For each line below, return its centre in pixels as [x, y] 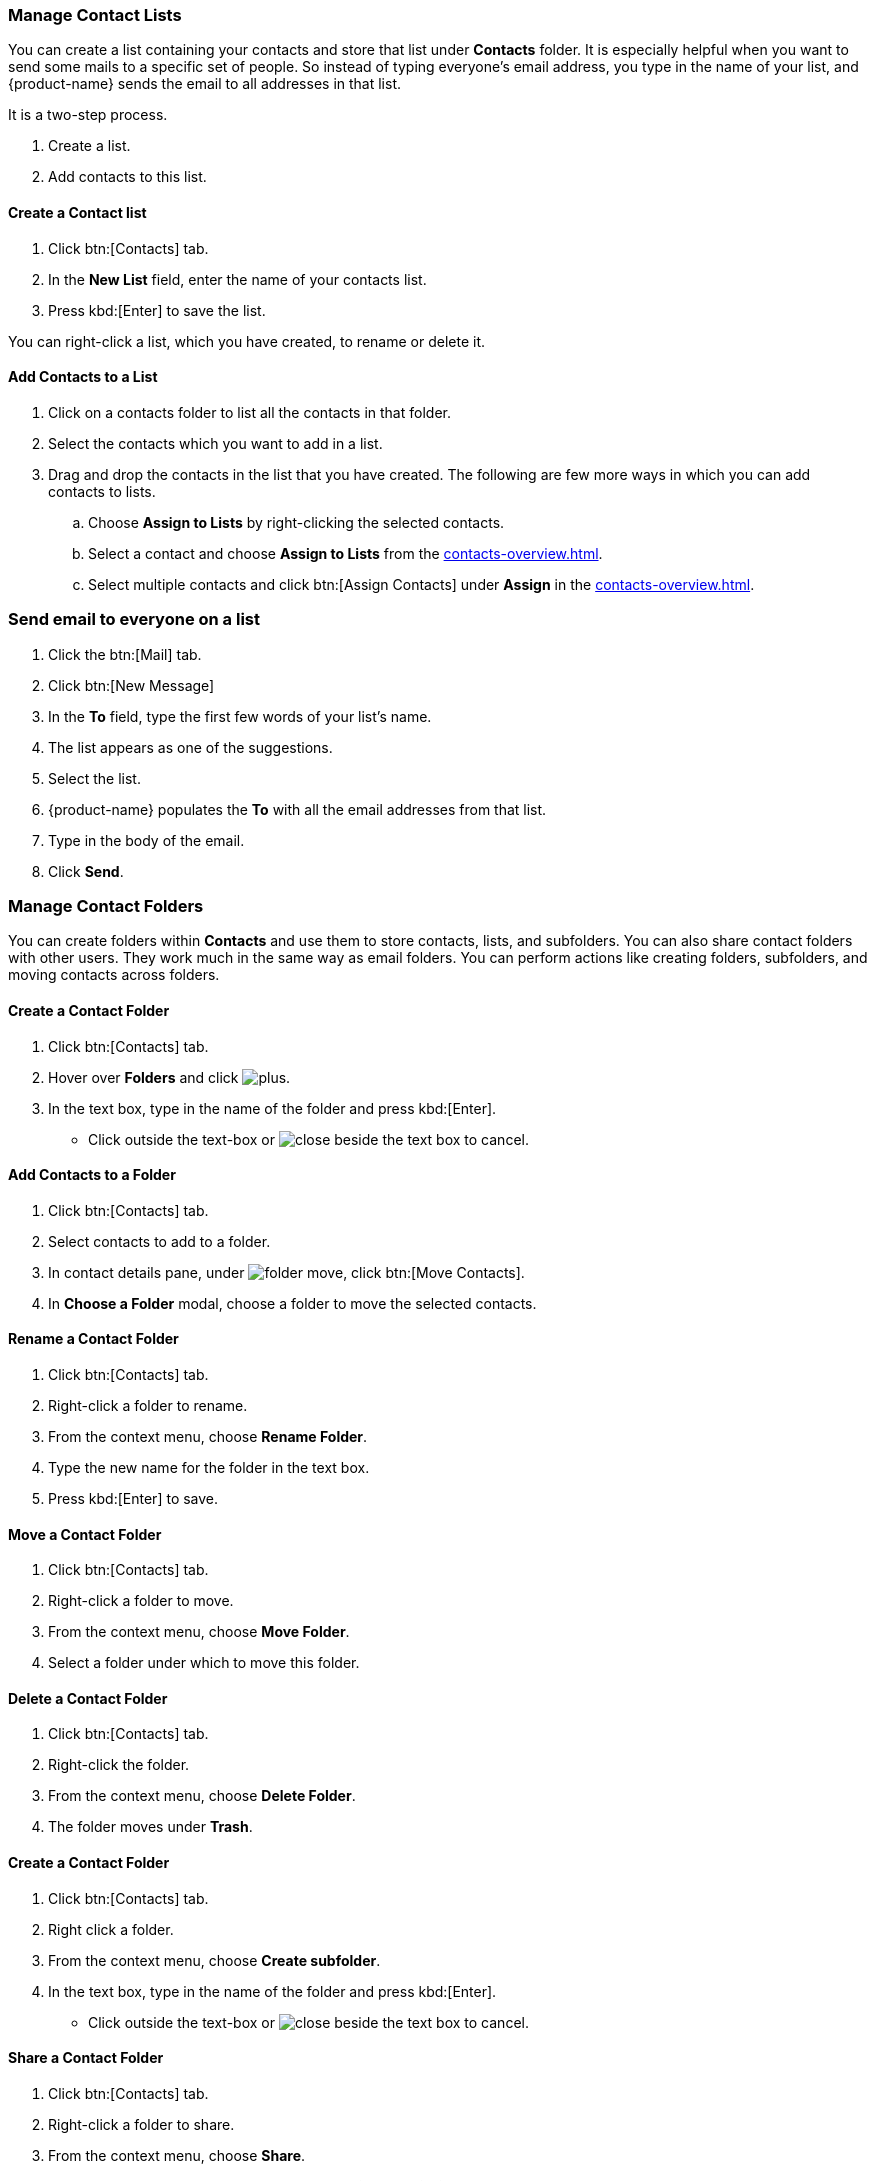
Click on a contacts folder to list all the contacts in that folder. [249, 412]
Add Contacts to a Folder [92, 1175]
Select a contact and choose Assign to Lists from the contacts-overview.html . [345, 553]
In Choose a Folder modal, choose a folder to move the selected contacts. [292, 1303]
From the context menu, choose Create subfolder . [214, 1960]
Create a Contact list [77, 212]
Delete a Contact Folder [88, 1698]
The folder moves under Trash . [150, 1827]
